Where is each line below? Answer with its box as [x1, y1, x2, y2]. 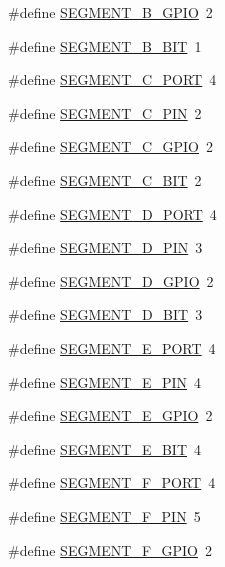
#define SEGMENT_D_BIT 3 [8, 304, 203, 325]
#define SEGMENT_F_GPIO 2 [8, 539, 213, 560]
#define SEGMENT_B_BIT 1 [8, 35, 202, 56]
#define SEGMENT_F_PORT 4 [8, 472, 216, 493]
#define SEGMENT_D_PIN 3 [8, 237, 203, 258]
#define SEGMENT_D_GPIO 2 [8, 270, 214, 291]
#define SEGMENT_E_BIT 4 [8, 438, 202, 459]
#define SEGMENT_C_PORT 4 [8, 69, 217, 90]
